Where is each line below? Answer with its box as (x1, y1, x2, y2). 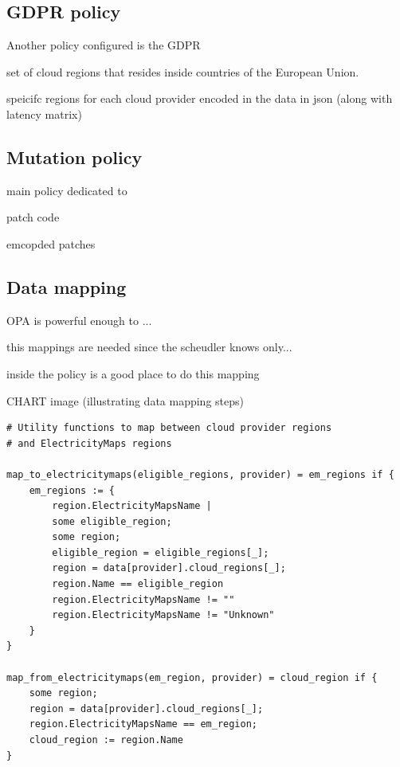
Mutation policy (6, 144, 143, 169)
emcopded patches (6, 235, 96, 252)
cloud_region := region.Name (29, 734, 183, 746)
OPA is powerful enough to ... (6, 311, 152, 328)
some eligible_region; (52, 515, 172, 527)
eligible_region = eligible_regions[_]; (52, 546, 269, 558)
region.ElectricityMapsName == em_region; (29, 718, 257, 730)
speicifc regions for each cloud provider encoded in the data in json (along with (6, 90, 393, 107)
